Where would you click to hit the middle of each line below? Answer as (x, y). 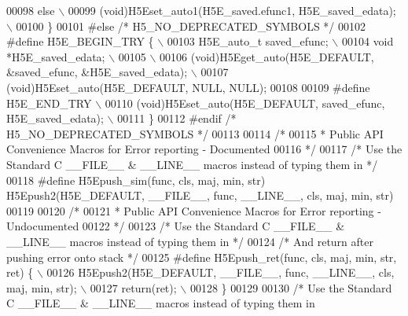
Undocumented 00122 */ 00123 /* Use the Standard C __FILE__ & (176, 226)
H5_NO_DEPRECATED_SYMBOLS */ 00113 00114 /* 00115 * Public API (195, 133)
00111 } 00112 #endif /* (177, 118)
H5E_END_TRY (49, 103)
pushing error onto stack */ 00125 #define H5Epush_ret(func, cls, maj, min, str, (202, 257)
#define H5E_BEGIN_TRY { (80, 41)
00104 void (368, 41)
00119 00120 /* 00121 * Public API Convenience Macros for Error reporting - (194, 210)
